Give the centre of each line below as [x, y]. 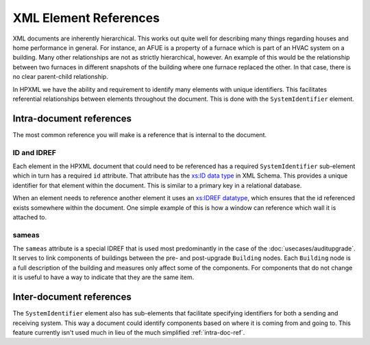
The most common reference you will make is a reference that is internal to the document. [140, 134]
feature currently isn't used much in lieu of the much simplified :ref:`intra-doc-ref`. [129, 332]
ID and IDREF [34, 152]
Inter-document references [72, 297]
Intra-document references [72, 118]
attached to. [30, 217]
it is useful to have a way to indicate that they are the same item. [103, 277]
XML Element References [86, 18]
